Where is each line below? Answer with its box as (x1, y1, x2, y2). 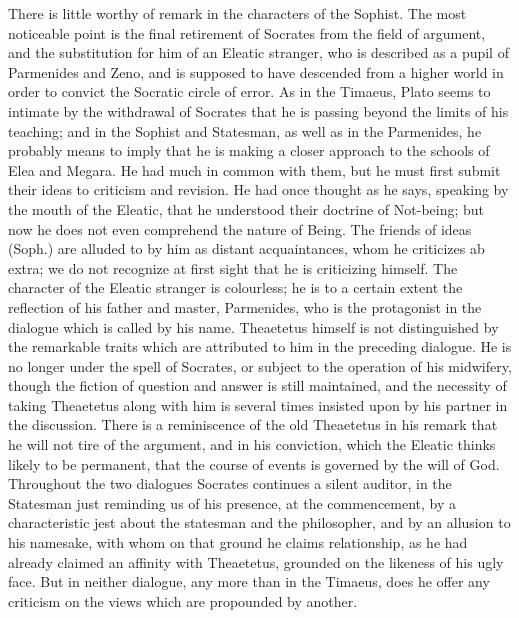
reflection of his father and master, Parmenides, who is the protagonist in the (8, 296, 482, 317)
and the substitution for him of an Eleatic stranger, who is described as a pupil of (8, 42, 509, 63)
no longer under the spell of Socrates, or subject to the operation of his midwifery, (8, 355, 512, 376)
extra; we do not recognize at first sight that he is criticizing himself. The (8, 257, 458, 278)
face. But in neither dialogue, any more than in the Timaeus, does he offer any (8, 571, 490, 592)
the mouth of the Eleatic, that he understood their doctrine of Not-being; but (8, 198, 485, 219)
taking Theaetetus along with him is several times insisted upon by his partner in (8, 394, 508, 415)
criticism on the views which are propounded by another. (8, 590, 358, 611)
